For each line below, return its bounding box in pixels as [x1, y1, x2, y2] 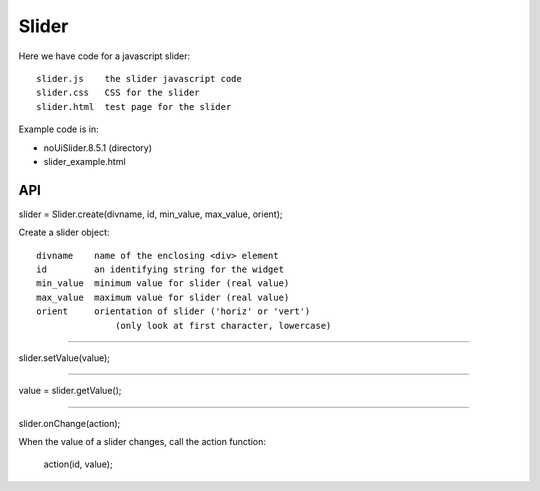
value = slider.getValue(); [18, 385, 122, 397]
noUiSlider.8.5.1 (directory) [43, 141, 153, 154]
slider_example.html [43, 155, 126, 167]
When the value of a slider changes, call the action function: [18, 436, 267, 448]
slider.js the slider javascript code [36, 73, 242, 84]
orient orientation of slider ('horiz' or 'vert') [36, 306, 311, 317]
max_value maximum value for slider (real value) [36, 291, 290, 303]
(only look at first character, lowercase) [115, 320, 332, 331]
